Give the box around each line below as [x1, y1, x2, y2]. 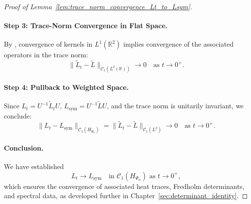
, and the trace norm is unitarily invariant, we [107, 101, 244, 111]
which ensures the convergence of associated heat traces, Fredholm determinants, [4, 181, 245, 191]
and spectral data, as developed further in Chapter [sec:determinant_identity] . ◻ [4, 190, 248, 201]
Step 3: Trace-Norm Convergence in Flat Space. [4, 20, 168, 31]
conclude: [4, 110, 32, 120]
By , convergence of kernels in [4, 39, 93, 49]
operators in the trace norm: [4, 50, 88, 60]
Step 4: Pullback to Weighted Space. [4, 82, 129, 92]
